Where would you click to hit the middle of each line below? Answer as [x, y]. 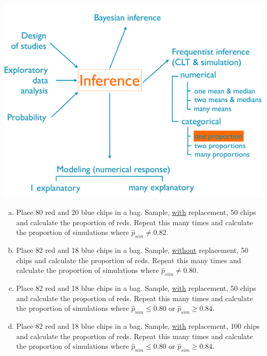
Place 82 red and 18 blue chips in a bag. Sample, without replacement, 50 [132, 250]
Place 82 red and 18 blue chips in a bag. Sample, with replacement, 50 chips [136, 288]
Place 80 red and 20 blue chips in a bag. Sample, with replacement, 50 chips [136, 212]
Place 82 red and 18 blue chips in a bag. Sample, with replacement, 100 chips [138, 326]
